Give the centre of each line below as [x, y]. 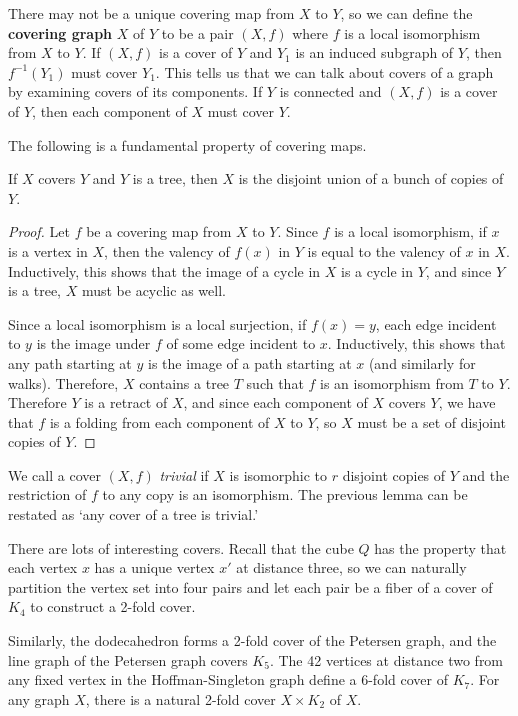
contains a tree [184, 382]
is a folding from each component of [159, 421]
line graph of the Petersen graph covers [128, 659]
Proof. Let [39, 231]
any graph [39, 698]
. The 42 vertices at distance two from [386, 659]
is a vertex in [48, 250]
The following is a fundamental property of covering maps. [187, 144]
